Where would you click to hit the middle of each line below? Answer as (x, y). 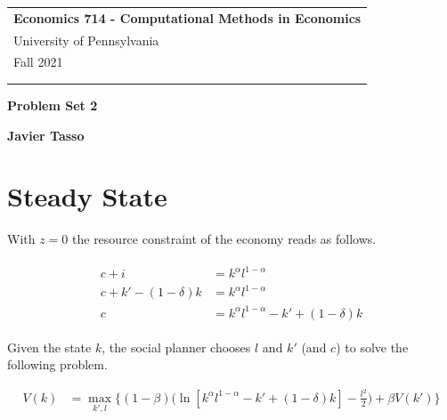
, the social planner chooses (176, 347)
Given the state (49, 347)
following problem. (57, 364)
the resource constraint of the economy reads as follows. (224, 239)
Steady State (87, 196)
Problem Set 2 (53, 105)
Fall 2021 (38, 62)
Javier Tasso (46, 135)
